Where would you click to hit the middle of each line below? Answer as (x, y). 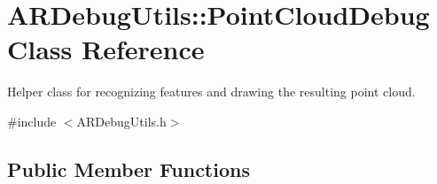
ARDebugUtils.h (121, 121)
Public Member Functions (129, 169)
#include (32, 121)
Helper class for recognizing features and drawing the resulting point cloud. (211, 92)
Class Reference (106, 49)
